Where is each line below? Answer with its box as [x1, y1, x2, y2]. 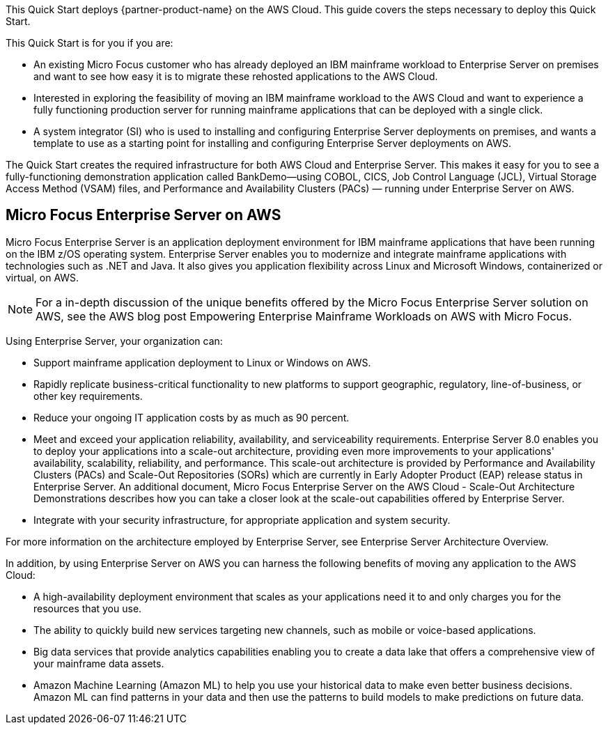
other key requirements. [33, 389, 143, 402]
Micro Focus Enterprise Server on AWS [6, 206, 281, 224]
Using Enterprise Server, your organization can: [6, 334, 223, 347]
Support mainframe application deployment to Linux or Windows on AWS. [33, 356, 371, 368]
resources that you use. [33, 602, 142, 614]
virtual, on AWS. [6, 271, 79, 284]
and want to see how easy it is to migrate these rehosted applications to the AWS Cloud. [33, 70, 438, 82]
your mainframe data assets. [33, 657, 164, 669]
